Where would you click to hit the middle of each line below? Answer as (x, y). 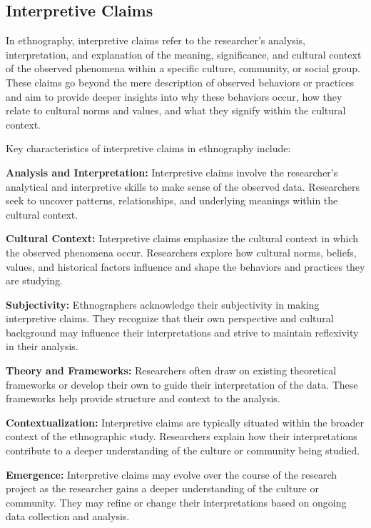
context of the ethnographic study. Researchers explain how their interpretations (182, 436)
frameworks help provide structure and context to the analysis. (143, 398)
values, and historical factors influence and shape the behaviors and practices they (185, 266)
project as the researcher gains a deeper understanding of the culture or (162, 488)
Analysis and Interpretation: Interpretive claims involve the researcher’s (172, 172)
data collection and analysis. (68, 516)
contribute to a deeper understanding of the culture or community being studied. (183, 450)
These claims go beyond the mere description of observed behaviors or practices (180, 82)
